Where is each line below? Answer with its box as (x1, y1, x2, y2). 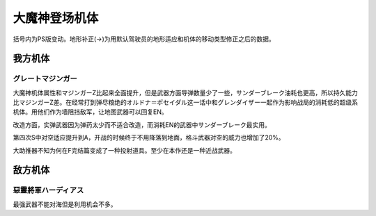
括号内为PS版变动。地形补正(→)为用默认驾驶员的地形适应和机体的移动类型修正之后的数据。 (13, 35, 275, 43)
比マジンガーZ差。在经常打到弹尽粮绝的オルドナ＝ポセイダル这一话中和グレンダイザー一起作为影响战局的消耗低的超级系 (13, 98, 359, 107)
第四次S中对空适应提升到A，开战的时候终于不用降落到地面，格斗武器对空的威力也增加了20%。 (13, 133, 285, 142)
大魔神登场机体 (13, 10, 99, 26)
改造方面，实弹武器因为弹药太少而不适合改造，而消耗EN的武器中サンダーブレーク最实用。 (13, 120, 272, 128)
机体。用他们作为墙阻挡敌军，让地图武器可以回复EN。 (13, 108, 168, 116)
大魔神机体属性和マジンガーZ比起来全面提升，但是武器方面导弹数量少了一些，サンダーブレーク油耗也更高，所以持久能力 (13, 88, 358, 97)
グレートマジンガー (13, 74, 78, 83)
